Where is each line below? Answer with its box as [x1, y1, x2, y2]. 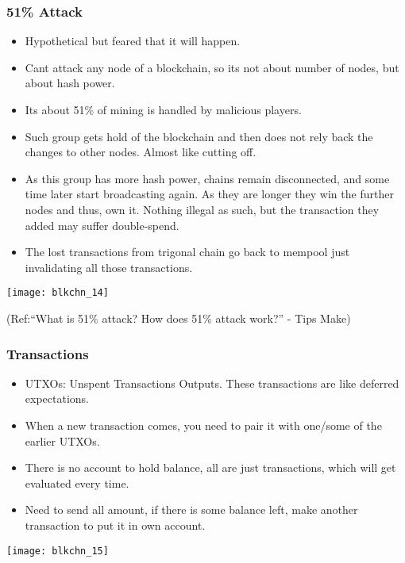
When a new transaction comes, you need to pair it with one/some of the [25, 417, 382, 433]
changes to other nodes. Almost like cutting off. [25, 144, 256, 160]
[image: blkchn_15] [6, 545, 109, 557]
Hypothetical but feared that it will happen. [25, 33, 241, 49]
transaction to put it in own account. [25, 516, 206, 533]
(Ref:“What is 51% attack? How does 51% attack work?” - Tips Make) [6, 310, 351, 326]
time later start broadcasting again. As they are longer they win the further [25, 186, 394, 202]
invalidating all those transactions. [25, 259, 193, 275]
